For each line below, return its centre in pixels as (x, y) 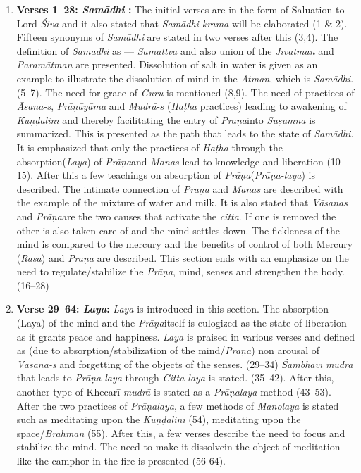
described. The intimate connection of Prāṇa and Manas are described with (180, 188)
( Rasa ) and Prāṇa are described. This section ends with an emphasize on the (183, 257)
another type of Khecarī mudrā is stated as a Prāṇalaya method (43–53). (174, 392)
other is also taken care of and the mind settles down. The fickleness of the (178, 230)
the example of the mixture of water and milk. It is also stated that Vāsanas (182, 202)
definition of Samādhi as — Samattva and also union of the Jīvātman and (175, 50)
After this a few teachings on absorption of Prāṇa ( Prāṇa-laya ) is (176, 175)
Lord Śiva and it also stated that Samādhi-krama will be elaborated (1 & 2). (182, 23)
